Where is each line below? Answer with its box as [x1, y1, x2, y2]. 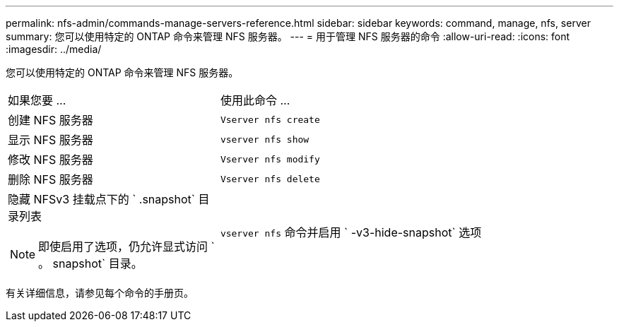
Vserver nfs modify [220, 153, 320, 165]
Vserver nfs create [220, 114, 320, 125]
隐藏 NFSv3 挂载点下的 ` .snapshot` [8, 192, 195, 206]
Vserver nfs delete [220, 173, 320, 184]
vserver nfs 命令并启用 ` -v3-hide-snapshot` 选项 [220, 225, 482, 239]
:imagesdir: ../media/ [6, 43, 102, 55]
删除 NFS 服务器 [8, 172, 93, 186]
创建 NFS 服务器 [8, 113, 93, 127]
